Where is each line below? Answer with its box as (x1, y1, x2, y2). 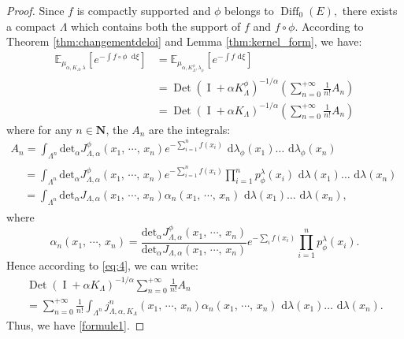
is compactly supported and (76, 2, 211, 18)
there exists (342, 2, 398, 18)
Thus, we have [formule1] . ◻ (6, 317, 145, 333)
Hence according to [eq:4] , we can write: (6, 257, 198, 274)
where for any (6, 121, 72, 137)
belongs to (224, 2, 274, 18)
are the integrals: (148, 121, 231, 137)
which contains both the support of (71, 17, 241, 34)
